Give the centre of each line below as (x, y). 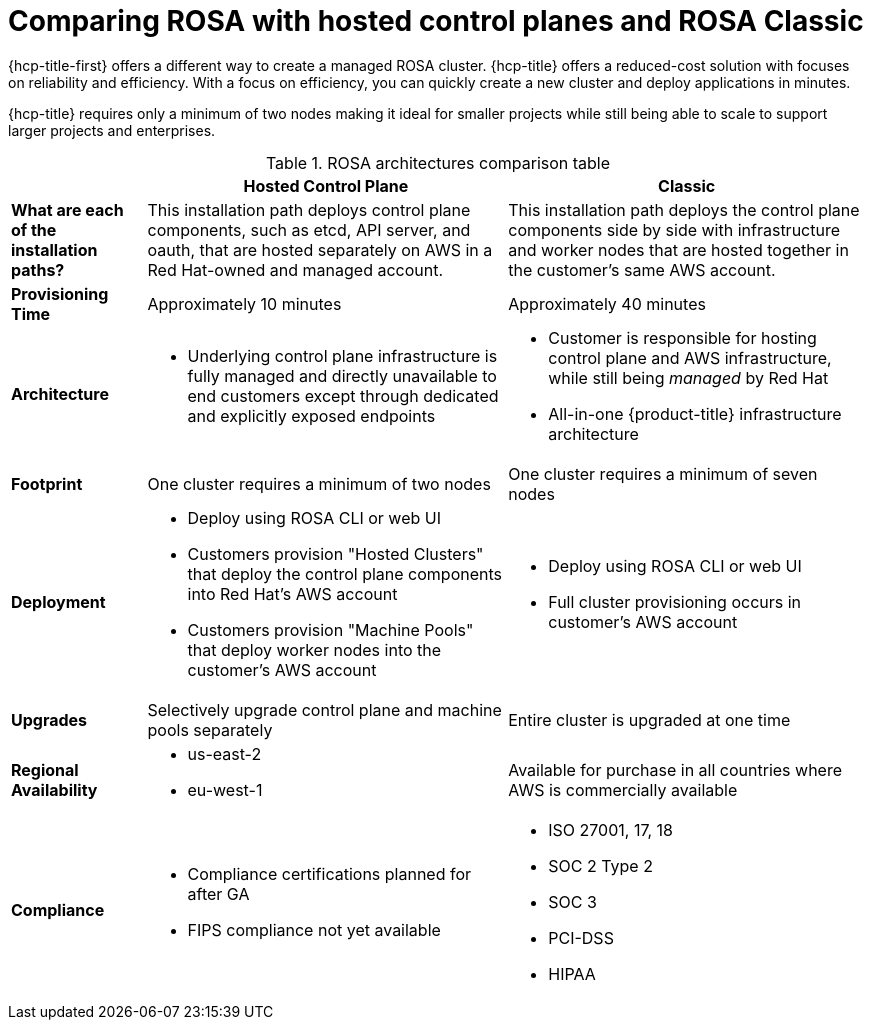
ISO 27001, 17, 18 (610, 829)
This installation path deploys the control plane (684, 209)
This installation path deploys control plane (309, 209)
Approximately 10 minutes (244, 303)
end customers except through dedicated (343, 395)
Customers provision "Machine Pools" (330, 629)
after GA (218, 893)
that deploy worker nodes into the (314, 649)
